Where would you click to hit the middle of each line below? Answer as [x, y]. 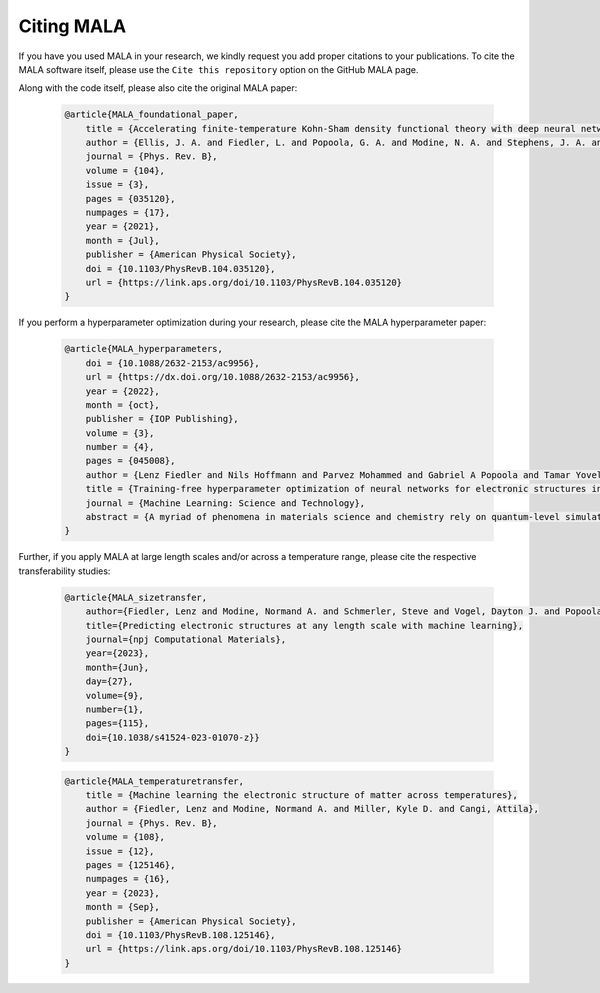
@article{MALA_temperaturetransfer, [154, 781]
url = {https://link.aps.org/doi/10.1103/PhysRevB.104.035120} [244, 282]
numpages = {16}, [128, 879]
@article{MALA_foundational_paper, [151, 114]
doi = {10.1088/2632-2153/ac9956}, [172, 363]
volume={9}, [115, 695]
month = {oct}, [122, 404]
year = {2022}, [122, 391]
